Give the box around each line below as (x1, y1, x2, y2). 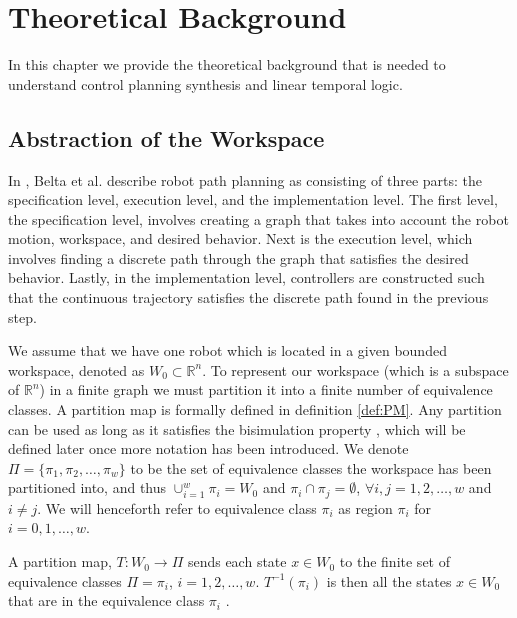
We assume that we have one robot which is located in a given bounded (8, 340, 447, 361)
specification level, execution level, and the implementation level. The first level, (8, 189, 498, 210)
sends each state (187, 551, 287, 572)
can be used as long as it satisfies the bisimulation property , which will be (8, 418, 466, 439)
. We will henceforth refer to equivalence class (37, 497, 317, 518)
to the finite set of (339, 551, 450, 572)
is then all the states (326, 570, 452, 591)
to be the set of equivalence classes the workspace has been (130, 457, 492, 478)
